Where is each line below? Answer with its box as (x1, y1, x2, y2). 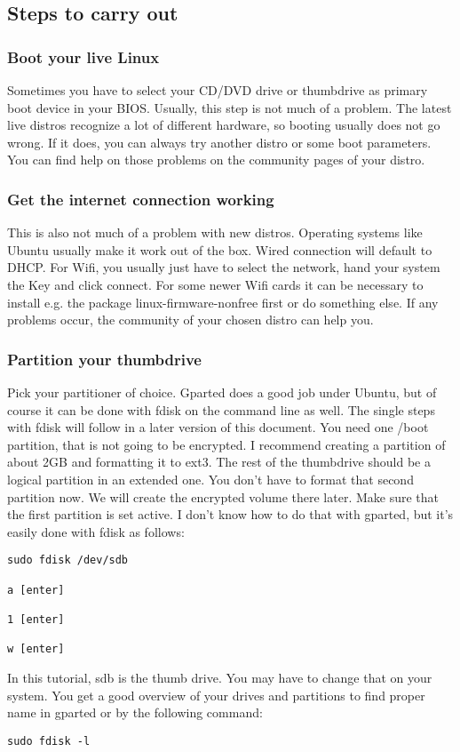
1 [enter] (7, 612, 65, 626)
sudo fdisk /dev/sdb (7, 554, 129, 567)
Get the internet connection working (7, 188, 274, 210)
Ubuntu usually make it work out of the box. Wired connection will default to (7, 240, 432, 259)
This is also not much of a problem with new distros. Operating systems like (7, 223, 423, 242)
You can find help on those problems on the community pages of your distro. (7, 150, 425, 169)
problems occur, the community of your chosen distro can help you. (7, 310, 374, 329)
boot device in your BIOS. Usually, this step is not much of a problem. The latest (7, 98, 452, 116)
